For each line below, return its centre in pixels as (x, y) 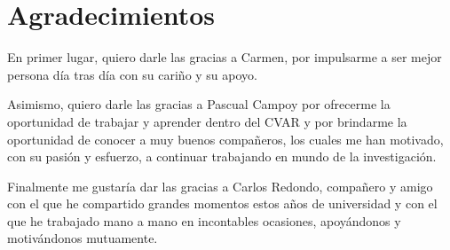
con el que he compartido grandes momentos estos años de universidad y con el (222, 203)
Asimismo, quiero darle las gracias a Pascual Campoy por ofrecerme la (199, 104)
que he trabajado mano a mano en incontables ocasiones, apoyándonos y (204, 220)
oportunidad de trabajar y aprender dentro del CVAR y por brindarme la (207, 121)
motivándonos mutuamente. (83, 238)
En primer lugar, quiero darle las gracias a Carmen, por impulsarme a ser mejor (225, 57)
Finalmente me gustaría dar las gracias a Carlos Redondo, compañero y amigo (220, 186)
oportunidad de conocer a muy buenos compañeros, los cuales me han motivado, (225, 139)
